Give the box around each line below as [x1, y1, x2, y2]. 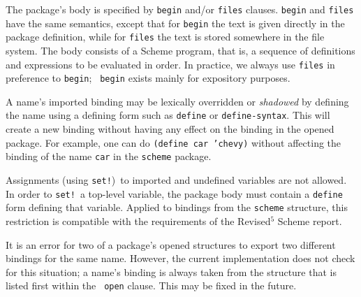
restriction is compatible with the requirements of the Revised [6, 214, 271, 228]
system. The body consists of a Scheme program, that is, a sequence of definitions [6, 43, 355, 57]
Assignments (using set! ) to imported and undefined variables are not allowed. [6, 173, 347, 187]
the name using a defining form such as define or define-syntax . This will [6, 108, 330, 122]
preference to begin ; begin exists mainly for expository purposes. [6, 71, 290, 85]
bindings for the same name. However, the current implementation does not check [6, 251, 355, 266]
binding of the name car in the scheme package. [6, 149, 212, 164]
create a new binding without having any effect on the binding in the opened [6, 122, 334, 136]
